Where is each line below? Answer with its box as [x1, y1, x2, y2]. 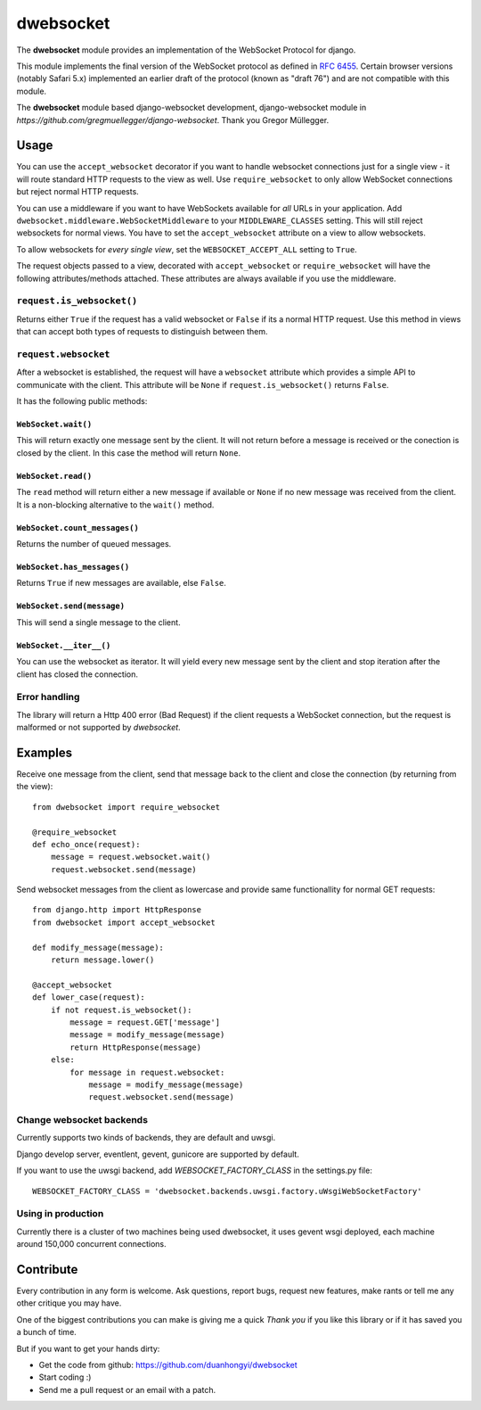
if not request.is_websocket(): [50, 1004, 192, 1015]
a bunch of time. [16, 1327, 77, 1338]
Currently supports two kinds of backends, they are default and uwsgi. [16, 1133, 276, 1143]
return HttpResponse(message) [69, 1042, 202, 1052]
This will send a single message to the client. [16, 616, 182, 628]
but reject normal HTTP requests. [16, 186, 140, 197]
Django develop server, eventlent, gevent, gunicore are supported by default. [16, 1149, 300, 1159]
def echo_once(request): [32, 839, 141, 849]
